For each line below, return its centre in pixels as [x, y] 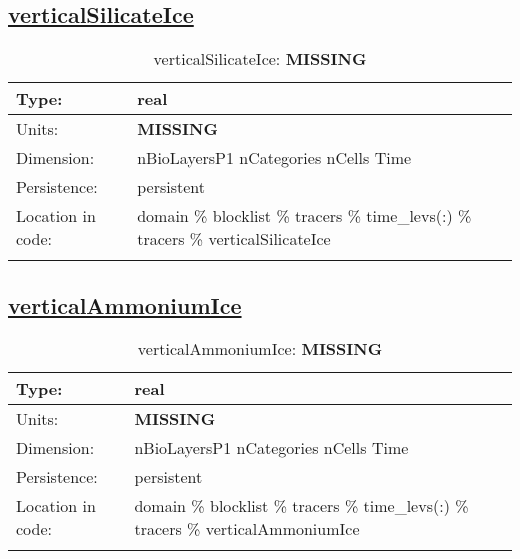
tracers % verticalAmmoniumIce [247, 529]
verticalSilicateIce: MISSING [260, 59]
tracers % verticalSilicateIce [234, 239]
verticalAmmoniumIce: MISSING [260, 349]
